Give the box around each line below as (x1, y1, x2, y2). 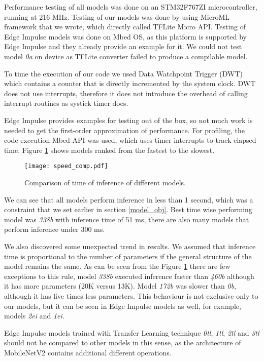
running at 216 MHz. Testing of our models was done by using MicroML (4, 11, 229, 22)
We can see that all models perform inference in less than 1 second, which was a (4, 194, 253, 205)
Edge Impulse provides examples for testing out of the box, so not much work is (4, 114, 253, 125)
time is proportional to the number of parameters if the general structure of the (4, 251, 252, 261)
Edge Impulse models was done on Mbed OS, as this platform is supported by (4, 31, 247, 42)
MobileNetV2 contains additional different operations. (4, 347, 172, 357)
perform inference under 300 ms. (4, 224, 105, 234)
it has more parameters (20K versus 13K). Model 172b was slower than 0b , (4, 280, 237, 291)
